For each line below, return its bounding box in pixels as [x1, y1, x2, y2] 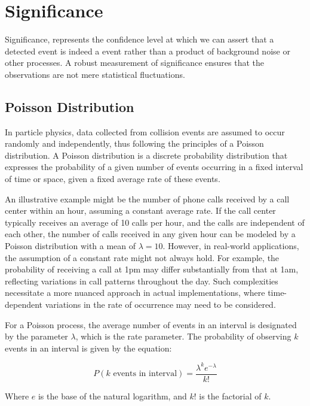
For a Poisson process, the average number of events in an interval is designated [5, 318, 297, 331]
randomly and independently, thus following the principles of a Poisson [5, 137, 264, 150]
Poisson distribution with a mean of [5, 240, 136, 252]
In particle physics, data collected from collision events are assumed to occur [5, 125, 285, 138]
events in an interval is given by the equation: [5, 341, 172, 354]
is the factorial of [199, 389, 262, 402]
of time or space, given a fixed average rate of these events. [5, 172, 220, 185]
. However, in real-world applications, [162, 240, 299, 252]
